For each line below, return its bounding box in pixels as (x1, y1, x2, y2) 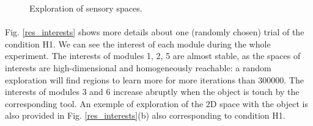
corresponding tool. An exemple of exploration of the (5, 97, 204, 110)
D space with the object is (210, 97, 309, 110)
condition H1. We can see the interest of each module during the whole (5, 37, 271, 50)
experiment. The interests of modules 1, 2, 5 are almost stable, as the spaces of (5, 49, 301, 62)
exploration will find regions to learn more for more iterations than (5, 73, 256, 86)
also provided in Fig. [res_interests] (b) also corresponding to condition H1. (5, 109, 285, 122)
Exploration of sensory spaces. (29, 2, 142, 14)
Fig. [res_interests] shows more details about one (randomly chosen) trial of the (5, 26, 304, 38)
